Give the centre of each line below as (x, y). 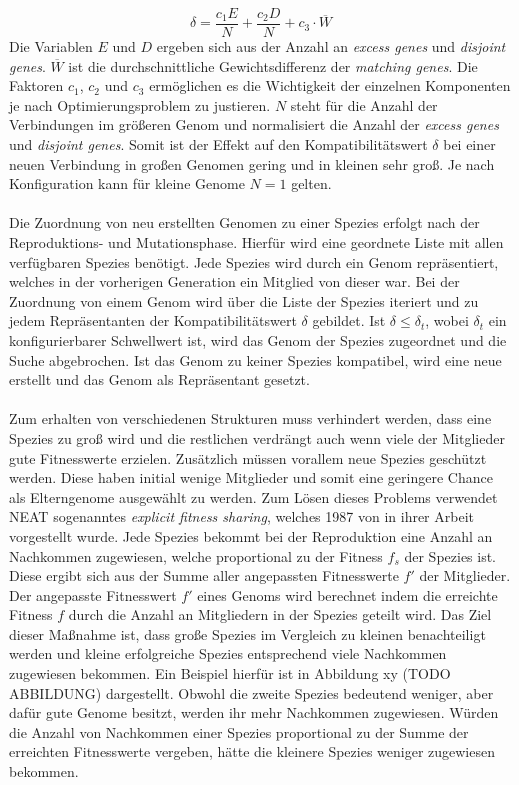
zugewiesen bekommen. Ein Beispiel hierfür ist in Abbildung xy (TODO (230, 673)
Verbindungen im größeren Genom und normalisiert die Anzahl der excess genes (254, 124)
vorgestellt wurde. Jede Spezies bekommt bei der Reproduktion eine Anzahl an (251, 535)
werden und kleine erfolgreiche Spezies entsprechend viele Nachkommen (228, 653)
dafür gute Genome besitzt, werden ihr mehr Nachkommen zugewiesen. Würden (254, 712)
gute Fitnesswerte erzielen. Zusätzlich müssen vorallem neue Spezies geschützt (248, 457)
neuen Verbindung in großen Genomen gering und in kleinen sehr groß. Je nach (252, 163)
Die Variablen (51, 46)
